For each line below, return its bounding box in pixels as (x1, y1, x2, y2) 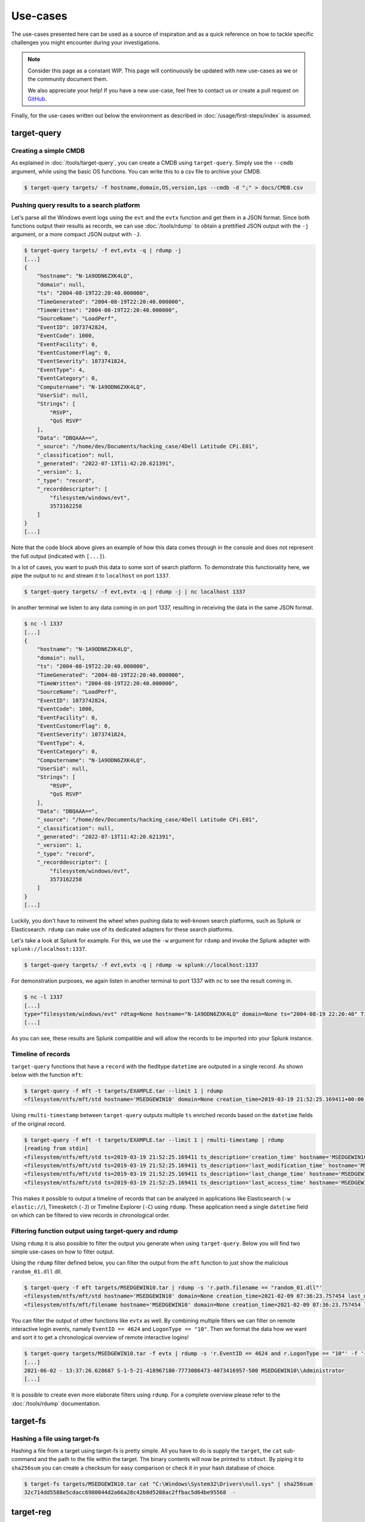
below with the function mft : (11, 1071, 83, 1078)
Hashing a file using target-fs (11, 1434, 100, 1443)
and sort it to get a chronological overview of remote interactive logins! (11, 1334, 189, 1341)
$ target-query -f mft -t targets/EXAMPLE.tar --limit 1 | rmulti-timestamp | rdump (24, 1136, 284, 1143)
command (11, 1456, 36, 1463)
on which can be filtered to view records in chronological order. (11, 1212, 170, 1219)
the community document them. (27, 75, 108, 83)
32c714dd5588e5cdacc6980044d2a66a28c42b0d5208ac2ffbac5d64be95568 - (24, 1489, 236, 1496)
